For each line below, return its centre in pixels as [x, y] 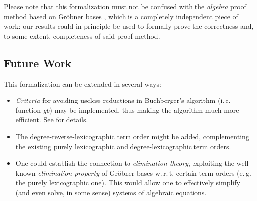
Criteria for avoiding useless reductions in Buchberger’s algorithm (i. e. [123, 100]
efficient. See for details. [52, 120]
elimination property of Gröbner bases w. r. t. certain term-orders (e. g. [144, 172]
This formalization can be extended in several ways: [83, 83]
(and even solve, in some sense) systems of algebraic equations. [111, 192]
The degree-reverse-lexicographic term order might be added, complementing [132, 136]
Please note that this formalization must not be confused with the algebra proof [125, 6]
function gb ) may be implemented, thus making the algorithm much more [127, 110]
